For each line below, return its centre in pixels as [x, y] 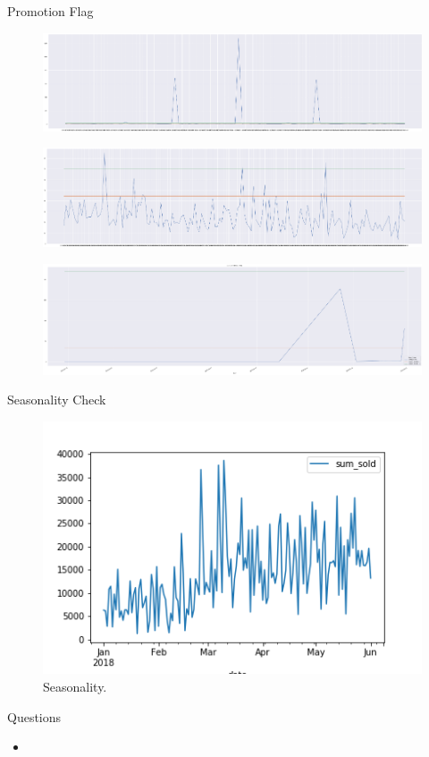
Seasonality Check [57, 400]
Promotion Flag [50, 11]
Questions [34, 716]
